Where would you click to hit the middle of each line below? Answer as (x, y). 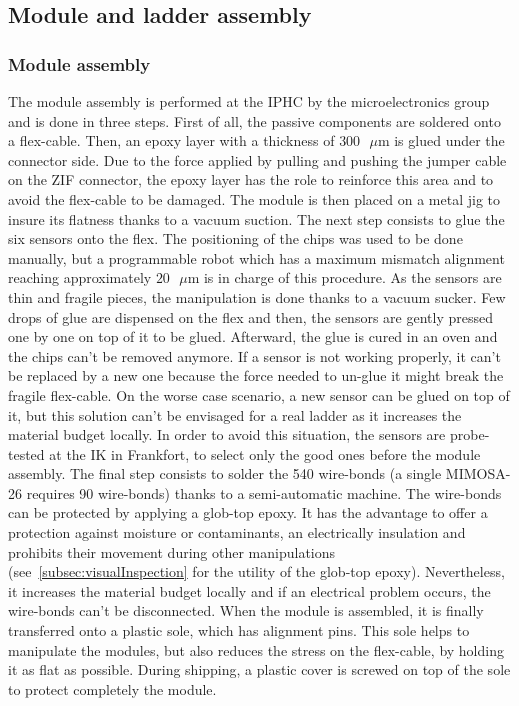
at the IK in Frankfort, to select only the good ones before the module (265, 453)
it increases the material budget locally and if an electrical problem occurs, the (249, 590)
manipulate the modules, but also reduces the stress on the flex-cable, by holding (256, 649)
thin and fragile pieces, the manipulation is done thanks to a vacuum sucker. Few (257, 296)
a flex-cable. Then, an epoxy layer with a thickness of (171, 140)
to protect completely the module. (112, 688)
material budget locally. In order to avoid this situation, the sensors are (227, 434)
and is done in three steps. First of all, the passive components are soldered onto (254, 120)
